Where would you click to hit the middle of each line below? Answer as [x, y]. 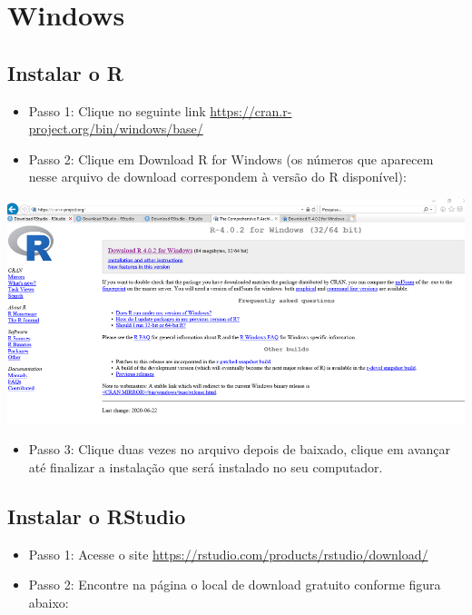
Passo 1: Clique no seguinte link [117, 110]
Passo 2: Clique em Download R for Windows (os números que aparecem [231, 159]
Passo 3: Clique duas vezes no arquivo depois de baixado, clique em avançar [239, 449]
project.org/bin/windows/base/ [116, 129]
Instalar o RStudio [97, 516]
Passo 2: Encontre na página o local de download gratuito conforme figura [235, 585]
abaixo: [49, 602]
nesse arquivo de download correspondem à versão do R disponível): [217, 177]
